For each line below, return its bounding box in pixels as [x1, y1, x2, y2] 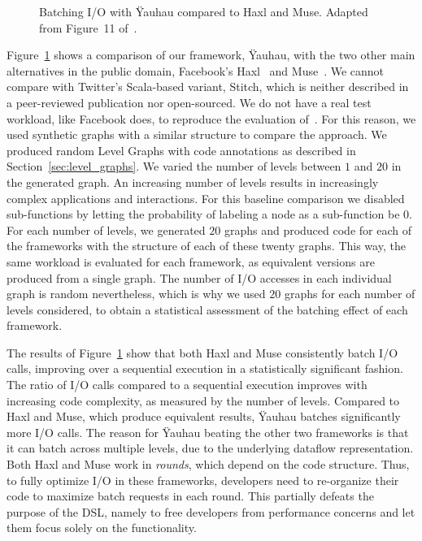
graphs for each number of [284, 285, 415, 302]
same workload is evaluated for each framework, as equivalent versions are [7, 253, 375, 270]
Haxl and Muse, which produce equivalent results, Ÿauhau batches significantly [7, 408, 401, 425]
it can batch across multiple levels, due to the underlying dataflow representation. [7, 439, 414, 457]
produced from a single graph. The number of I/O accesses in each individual [7, 269, 392, 286]
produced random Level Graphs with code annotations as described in [7, 141, 356, 158]
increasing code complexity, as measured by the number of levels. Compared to [7, 392, 400, 409]
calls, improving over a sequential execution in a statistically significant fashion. [7, 360, 403, 377]
